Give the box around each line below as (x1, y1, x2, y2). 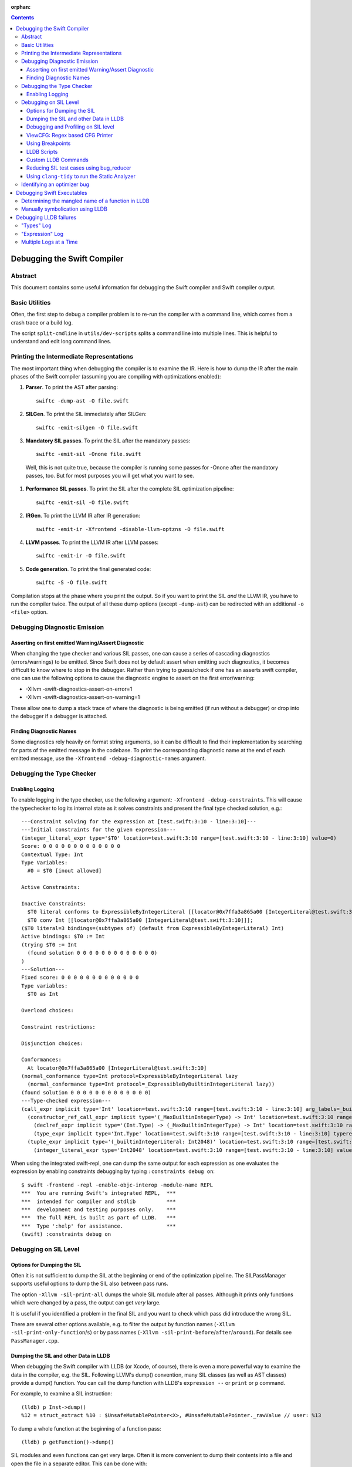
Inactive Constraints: (21, 900, 87, 907)
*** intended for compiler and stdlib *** (21, 1198, 176, 1205)
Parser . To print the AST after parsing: (25, 384, 119, 391)
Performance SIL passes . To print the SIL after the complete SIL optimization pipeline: (25, 485, 234, 492)
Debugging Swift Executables (16, 189, 87, 196)
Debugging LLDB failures (16, 214, 76, 221)
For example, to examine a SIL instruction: (11, 1390, 113, 1397)
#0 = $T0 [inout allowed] (27, 867, 102, 874)
